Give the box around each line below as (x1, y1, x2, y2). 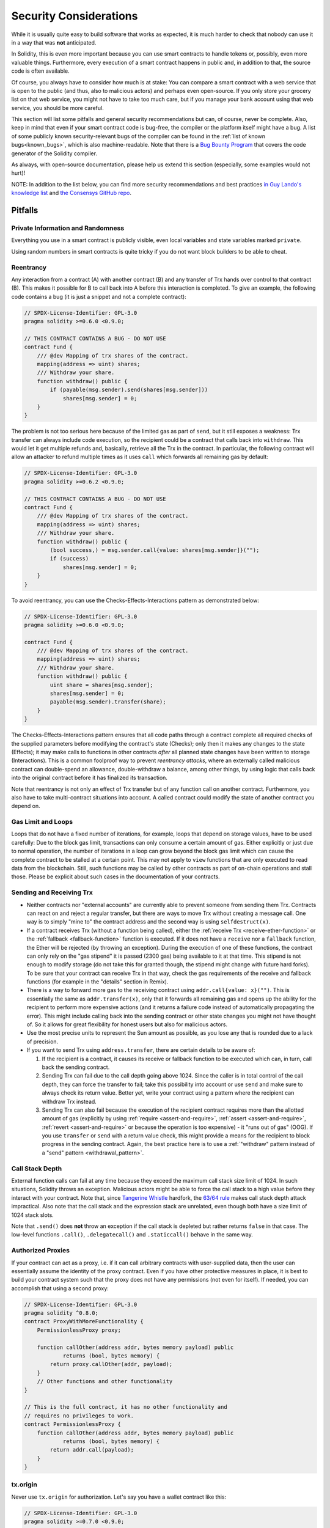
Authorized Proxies (11, 1246, 70, 1255)
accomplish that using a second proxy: (11, 1284, 109, 1292)
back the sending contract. (42, 1063, 110, 1071)
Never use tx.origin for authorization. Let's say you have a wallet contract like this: (11, 1493, 226, 1500)
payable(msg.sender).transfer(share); (50, 699, 166, 705)
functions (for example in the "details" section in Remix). (26, 978, 169, 985)
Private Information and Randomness (11, 224, 125, 232)
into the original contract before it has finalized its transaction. (11, 774, 168, 782)
